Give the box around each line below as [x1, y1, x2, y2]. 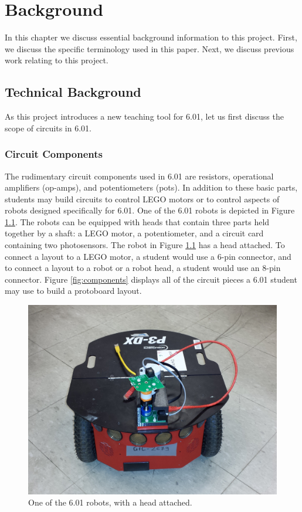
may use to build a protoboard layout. [5, 284, 142, 297]
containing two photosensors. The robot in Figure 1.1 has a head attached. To [5, 239, 285, 251]
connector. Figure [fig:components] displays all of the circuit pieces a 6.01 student [5, 273, 297, 285]
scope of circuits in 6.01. [5, 121, 91, 134]
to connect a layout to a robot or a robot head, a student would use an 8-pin [5, 262, 281, 274]
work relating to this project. [5, 54, 108, 66]
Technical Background [5, 83, 141, 101]
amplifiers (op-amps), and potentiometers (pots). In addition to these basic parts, [5, 181, 298, 194]
